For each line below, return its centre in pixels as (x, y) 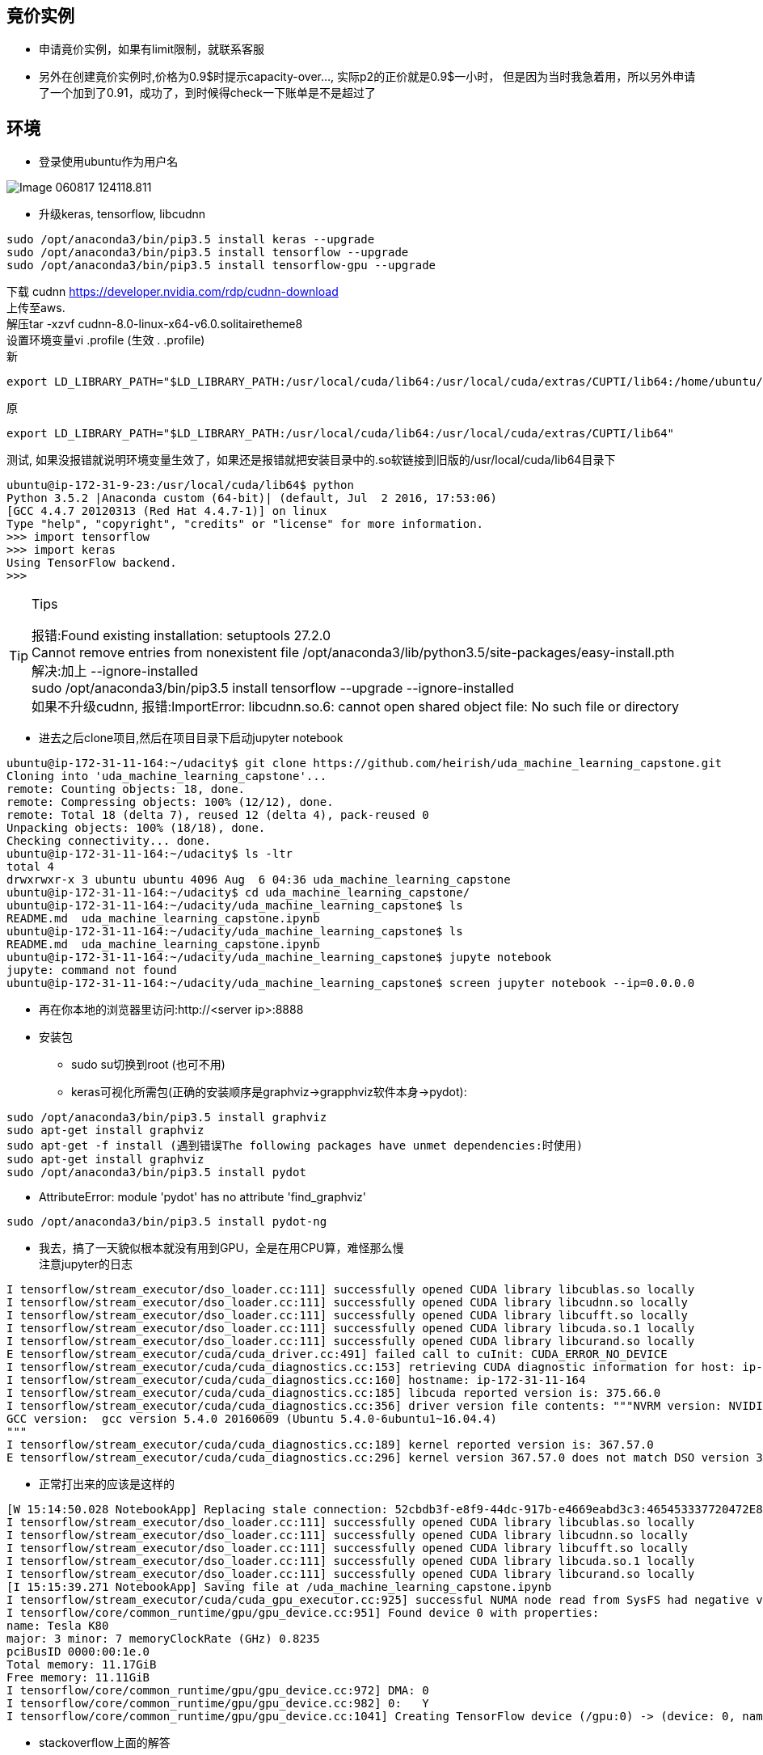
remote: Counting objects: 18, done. (126, 789)
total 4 (31, 867)
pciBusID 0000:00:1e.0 (78, 1652)
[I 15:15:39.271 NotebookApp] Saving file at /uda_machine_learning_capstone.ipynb (279, 1587)
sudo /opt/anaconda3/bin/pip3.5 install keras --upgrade (191, 240)
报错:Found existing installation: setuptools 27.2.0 (181, 636)
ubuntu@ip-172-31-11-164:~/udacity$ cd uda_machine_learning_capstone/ (238, 893)
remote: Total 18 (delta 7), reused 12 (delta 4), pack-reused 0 (218, 815)
